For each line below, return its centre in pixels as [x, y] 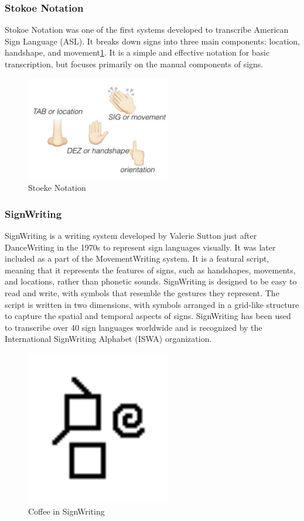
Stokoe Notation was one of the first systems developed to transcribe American [147, 30]
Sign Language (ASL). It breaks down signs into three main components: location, [153, 41]
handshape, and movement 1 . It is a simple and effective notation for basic [137, 52]
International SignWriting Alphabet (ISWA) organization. [108, 339]
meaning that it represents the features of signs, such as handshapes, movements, [150, 270]
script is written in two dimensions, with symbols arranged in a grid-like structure [152, 304]
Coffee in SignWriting [66, 511]
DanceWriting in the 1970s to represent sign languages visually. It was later [140, 247]
